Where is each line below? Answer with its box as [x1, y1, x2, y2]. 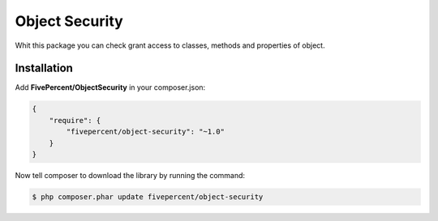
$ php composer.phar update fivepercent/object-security [32, 192, 264, 202]
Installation [15, 62, 73, 75]
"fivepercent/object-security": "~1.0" [66, 127, 225, 137]
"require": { [49, 116, 101, 125]
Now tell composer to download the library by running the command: [15, 170, 246, 180]
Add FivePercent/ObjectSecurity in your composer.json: [15, 83, 206, 92]
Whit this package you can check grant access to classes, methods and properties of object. [15, 40, 325, 50]
